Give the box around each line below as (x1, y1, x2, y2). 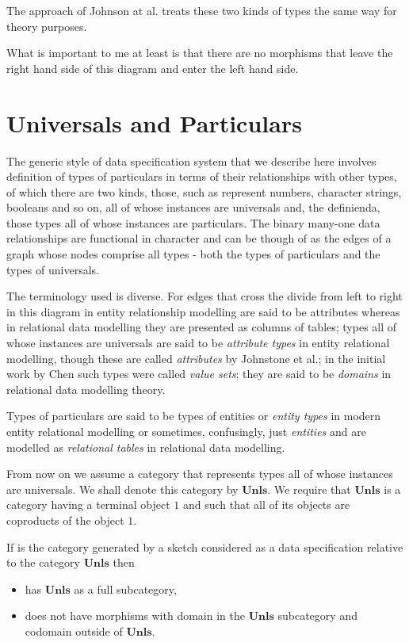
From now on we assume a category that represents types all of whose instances (6, 465, 393, 482)
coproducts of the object (6, 511, 124, 528)
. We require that (267, 480, 351, 497)
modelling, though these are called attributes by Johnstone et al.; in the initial (6, 350, 386, 366)
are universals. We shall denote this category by (6, 480, 239, 497)
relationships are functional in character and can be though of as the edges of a (6, 230, 392, 246)
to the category (6, 554, 80, 571)
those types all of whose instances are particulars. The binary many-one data (6, 214, 380, 231)
